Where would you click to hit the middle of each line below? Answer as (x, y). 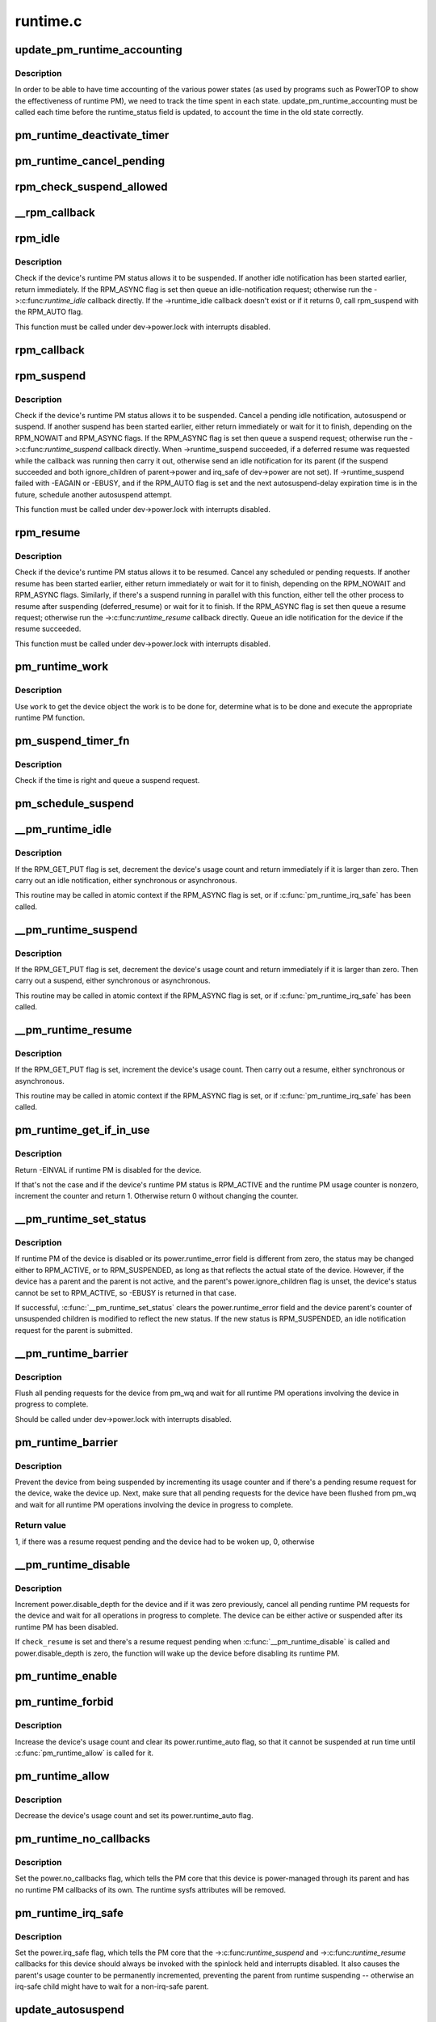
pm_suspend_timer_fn (72, 741)
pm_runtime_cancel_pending (90, 161)
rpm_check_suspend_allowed (92, 186)
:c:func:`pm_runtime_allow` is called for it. (84, 1753)
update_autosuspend (70, 2009)
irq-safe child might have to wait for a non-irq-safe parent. (112, 1986)
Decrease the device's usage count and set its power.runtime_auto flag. (134, 1816)
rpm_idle (38, 238)
